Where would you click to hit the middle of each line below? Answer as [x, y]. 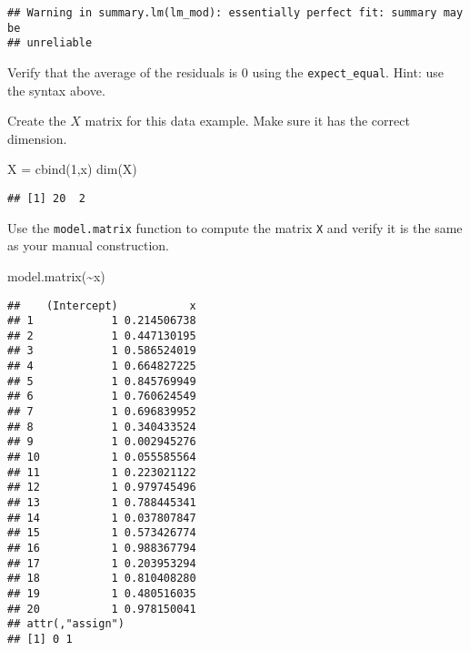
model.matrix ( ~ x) [56, 275]
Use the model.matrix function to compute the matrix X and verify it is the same [235, 227]
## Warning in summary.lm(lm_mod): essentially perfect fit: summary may [235, 13]
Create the [37, 121]
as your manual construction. [88, 245]
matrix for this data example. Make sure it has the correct [247, 121]
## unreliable [50, 43]
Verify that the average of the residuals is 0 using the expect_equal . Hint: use [225, 71]
